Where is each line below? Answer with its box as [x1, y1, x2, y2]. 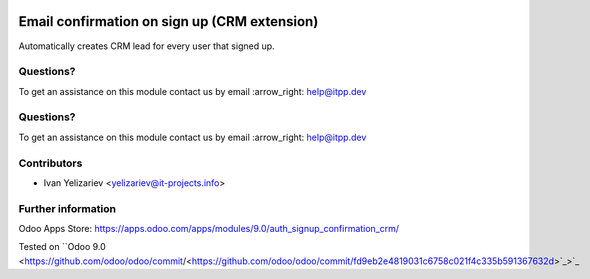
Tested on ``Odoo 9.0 [18, 241, 107, 253]
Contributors [18, 156, 83, 170]
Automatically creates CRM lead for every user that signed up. [18, 40, 275, 52]
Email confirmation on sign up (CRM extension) [18, 13, 319, 30]
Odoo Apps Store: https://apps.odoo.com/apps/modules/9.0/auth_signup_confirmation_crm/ [18, 223, 400, 235]
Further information [18, 201, 117, 215]
